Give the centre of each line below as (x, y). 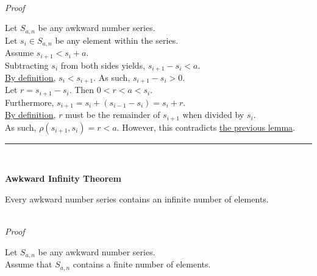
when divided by (213, 115)
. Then (82, 90)
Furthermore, (30, 102)
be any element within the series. (117, 40)
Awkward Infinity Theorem (63, 178)
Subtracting (27, 65)
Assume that (29, 264)
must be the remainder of (113, 115)
